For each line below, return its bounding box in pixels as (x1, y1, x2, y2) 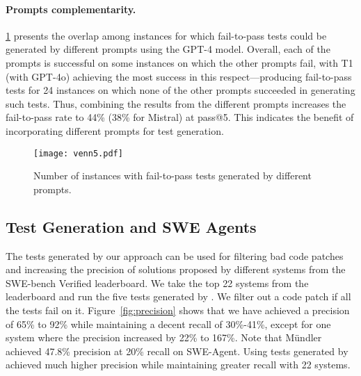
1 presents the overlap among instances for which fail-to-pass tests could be (6, 28, 327, 42)
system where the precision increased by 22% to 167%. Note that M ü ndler (6, 330, 322, 345)
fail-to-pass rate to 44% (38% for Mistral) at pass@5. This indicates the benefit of (6, 110, 354, 124)
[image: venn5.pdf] (33, 148, 123, 158)
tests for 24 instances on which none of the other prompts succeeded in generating (6, 83, 355, 97)
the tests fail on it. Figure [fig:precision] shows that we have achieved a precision (6, 302, 350, 317)
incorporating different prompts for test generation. (6, 123, 224, 138)
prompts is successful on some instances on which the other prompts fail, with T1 (6, 55, 353, 70)
